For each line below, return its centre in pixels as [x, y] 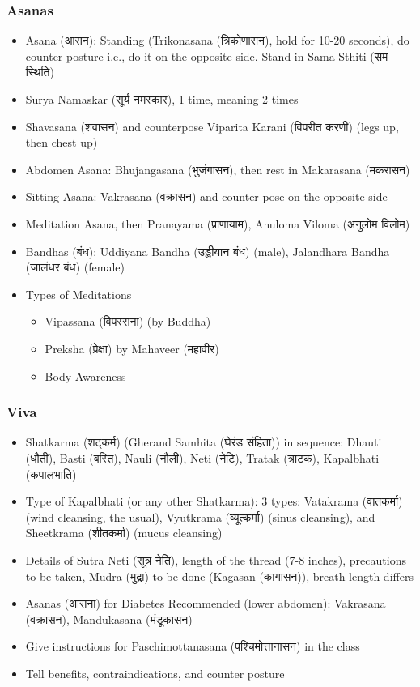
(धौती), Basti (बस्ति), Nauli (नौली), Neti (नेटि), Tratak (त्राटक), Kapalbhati [202, 457]
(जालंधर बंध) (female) [75, 267]
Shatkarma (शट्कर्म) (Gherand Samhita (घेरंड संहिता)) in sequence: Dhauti [204, 442]
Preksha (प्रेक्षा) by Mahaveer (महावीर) [132, 348]
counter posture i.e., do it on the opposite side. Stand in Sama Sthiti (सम [207, 55]
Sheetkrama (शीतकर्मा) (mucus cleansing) [124, 533]
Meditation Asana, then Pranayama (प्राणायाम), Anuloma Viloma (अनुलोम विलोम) [218, 223]
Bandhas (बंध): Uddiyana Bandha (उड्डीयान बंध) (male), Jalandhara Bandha [208, 251]
